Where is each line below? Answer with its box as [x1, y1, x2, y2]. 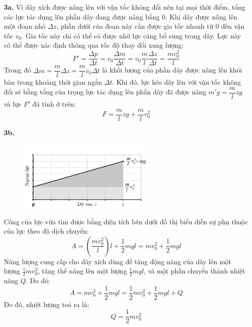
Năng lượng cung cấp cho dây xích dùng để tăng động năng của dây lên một [4, 256, 232, 266]
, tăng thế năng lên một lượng [37, 266, 127, 276]
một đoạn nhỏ [4, 21, 46, 31]
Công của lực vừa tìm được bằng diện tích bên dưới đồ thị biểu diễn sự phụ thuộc [4, 216, 248, 226]
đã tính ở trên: [32, 98, 76, 109]
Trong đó [4, 65, 31, 75]
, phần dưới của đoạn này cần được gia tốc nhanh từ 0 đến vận [56, 21, 245, 31]
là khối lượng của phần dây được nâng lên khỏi [102, 65, 242, 75]
